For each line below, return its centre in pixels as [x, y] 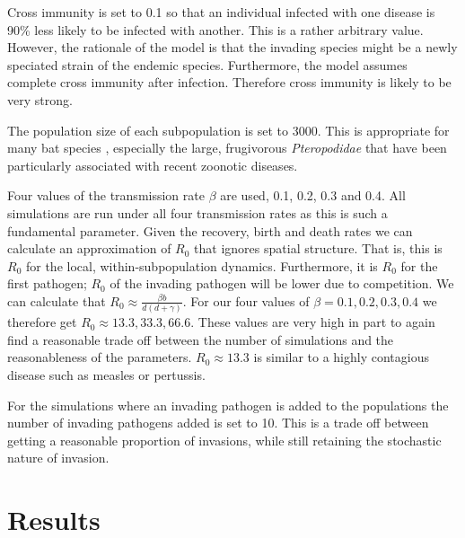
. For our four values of [246, 300]
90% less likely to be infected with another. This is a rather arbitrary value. [215, 29]
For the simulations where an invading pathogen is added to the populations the [228, 405]
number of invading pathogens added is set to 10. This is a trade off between [218, 423]
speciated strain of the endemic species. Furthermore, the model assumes [207, 64]
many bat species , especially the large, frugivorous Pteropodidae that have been [227, 148]
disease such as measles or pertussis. [106, 375]
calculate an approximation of [89, 248]
